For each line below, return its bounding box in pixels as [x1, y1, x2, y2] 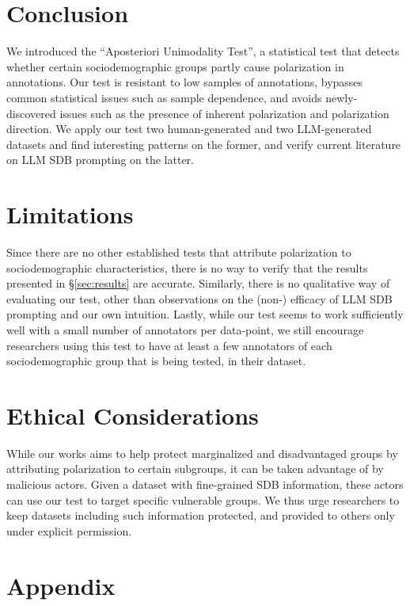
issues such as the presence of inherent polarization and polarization [59, 105, 389, 121]
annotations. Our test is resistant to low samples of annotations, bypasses [6, 74, 363, 90]
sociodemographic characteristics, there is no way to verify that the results [6, 259, 368, 276]
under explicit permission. [6, 522, 132, 539]
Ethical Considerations [6, 398, 259, 431]
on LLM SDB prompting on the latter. [6, 151, 194, 168]
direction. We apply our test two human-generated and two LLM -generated [6, 120, 372, 137]
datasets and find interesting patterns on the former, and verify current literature [6, 135, 401, 152]
